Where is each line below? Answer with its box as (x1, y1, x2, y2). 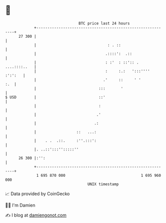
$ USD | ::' (5, 94, 106, 100)
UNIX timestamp (87, 181, 119, 187)
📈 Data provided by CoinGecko (5, 191, 70, 197)
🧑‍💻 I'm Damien (5, 202, 36, 208)
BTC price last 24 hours (79, 21, 130, 26)
